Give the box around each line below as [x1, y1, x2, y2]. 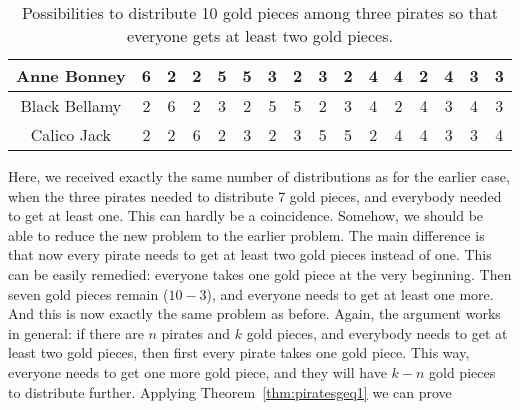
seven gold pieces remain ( [8, 283, 169, 304]
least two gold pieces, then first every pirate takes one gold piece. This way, [8, 342, 470, 363]
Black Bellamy [20, 94, 122, 117]
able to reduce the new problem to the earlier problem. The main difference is [8, 224, 485, 245]
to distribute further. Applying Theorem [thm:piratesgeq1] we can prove [8, 381, 452, 402]
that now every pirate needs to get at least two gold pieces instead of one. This [8, 244, 492, 265]
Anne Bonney [16, 64, 126, 87]
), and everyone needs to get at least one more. [206, 283, 494, 304]
